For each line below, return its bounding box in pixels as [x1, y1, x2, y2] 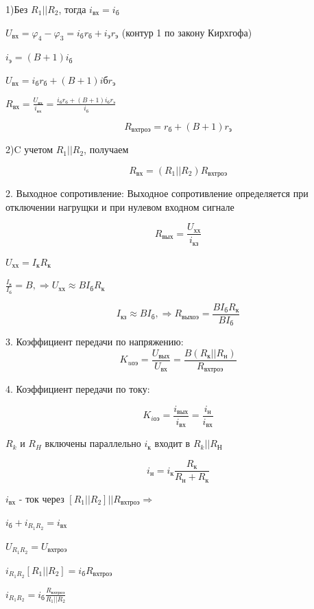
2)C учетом [5, 142, 53, 157]
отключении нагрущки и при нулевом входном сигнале [5, 199, 234, 214]
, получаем [84, 142, 129, 157]
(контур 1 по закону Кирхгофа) [121, 25, 252, 39]
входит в [154, 436, 191, 450]
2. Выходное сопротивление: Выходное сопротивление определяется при [5, 186, 309, 200]
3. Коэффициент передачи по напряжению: [5, 334, 184, 349]
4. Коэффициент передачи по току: [5, 382, 150, 396]
